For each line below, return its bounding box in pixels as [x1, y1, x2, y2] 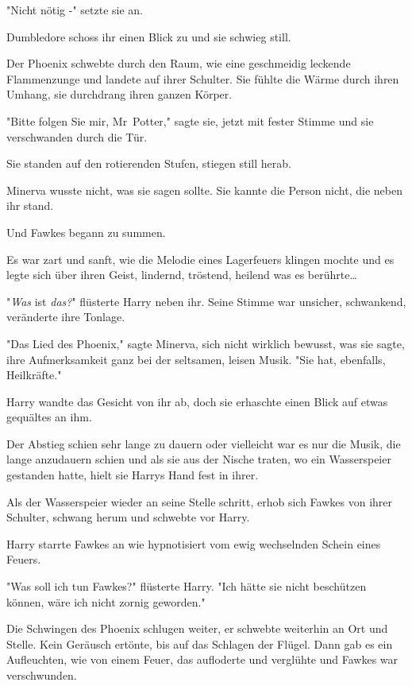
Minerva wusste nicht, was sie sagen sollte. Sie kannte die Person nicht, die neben [6, 181, 402, 198]
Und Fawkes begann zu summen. [6, 223, 166, 240]
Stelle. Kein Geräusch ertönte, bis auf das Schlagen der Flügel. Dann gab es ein [6, 635, 393, 652]
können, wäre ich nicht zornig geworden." [6, 593, 206, 610]
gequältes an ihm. [6, 409, 92, 425]
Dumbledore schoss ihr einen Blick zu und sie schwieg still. [6, 28, 291, 45]
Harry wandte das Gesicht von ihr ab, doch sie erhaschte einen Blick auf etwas [6, 393, 388, 409]
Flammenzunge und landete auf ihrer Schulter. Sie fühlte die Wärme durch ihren [6, 70, 399, 87]
